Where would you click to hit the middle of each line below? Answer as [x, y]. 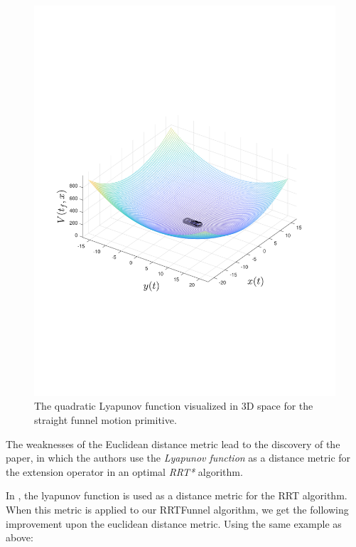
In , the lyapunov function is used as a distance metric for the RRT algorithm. [177, 495]
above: [20, 537]
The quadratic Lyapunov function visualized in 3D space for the [174, 406]
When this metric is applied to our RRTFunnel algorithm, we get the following [177, 510]
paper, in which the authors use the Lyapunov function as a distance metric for [178, 458]
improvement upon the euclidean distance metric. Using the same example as [174, 523]
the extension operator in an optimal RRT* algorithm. [124, 471]
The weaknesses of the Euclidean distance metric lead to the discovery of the [173, 444]
